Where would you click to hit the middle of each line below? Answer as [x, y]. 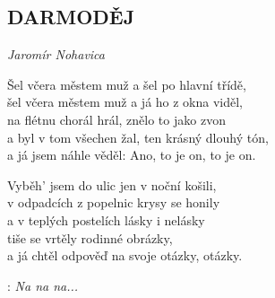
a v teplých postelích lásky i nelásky [106, 219]
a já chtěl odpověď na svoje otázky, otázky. [125, 255]
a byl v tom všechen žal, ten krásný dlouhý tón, [138, 137]
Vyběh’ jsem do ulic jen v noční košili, [112, 184]
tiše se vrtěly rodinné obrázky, [90, 237]
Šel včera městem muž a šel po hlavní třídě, [127, 84]
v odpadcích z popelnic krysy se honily [114, 202]
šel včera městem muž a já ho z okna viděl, [125, 102]
